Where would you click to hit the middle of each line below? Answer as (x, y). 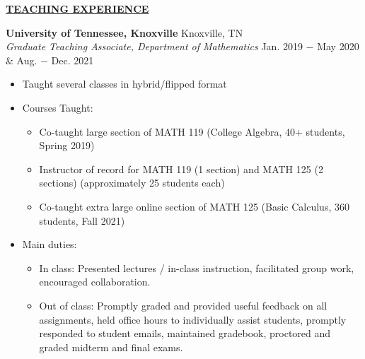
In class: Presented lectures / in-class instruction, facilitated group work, (197, 267)
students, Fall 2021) (82, 220)
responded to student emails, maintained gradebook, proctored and (185, 333)
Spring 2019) (67, 145)
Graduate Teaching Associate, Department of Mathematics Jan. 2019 (154, 46)
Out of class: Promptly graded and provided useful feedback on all (183, 305)
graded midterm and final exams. (111, 347)
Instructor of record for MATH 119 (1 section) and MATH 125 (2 (181, 169)
